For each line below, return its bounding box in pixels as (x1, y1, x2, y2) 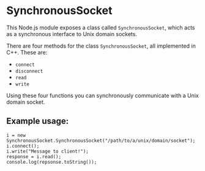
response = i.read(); (6, 153, 62, 159)
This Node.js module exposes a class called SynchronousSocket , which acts (6, 24, 195, 31)
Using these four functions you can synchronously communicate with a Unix (6, 92, 199, 99)
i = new (6, 132, 26, 138)
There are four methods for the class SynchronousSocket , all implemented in (6, 42, 196, 49)
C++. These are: (6, 48, 48, 56)
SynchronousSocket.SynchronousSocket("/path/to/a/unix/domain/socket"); (6, 137, 196, 144)
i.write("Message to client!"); (6, 148, 89, 155)
